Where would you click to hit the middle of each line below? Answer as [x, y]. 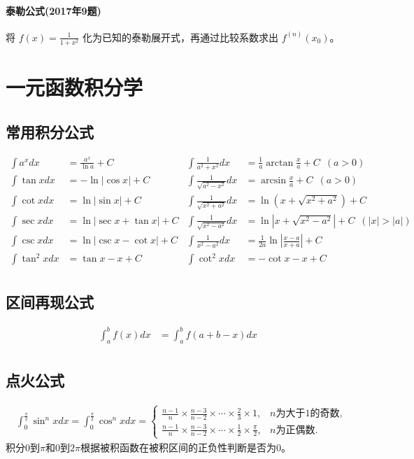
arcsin [273, 181]
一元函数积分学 [74, 87]
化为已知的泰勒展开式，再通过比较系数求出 [180, 37]
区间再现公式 [50, 302]
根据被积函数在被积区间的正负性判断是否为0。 [185, 447]
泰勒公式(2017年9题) [53, 10]
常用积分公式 [50, 131]
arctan [280, 163]
